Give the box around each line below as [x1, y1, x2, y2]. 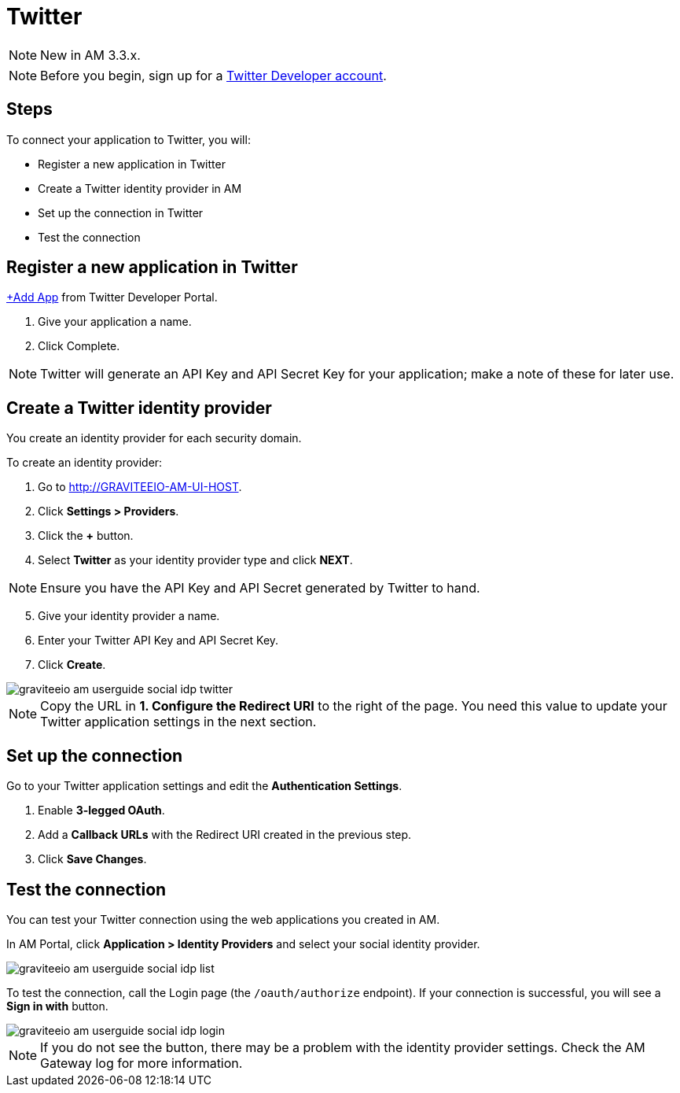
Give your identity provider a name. [38, 609, 220, 623]
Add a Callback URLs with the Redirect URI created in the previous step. [38, 828, 412, 842]
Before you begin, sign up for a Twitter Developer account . [40, 67, 387, 83]
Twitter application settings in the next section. [40, 714, 317, 730]
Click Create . [38, 658, 106, 672]
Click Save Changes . [38, 852, 147, 866]
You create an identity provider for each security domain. [6, 431, 302, 445]
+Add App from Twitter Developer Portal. [6, 290, 218, 305]
